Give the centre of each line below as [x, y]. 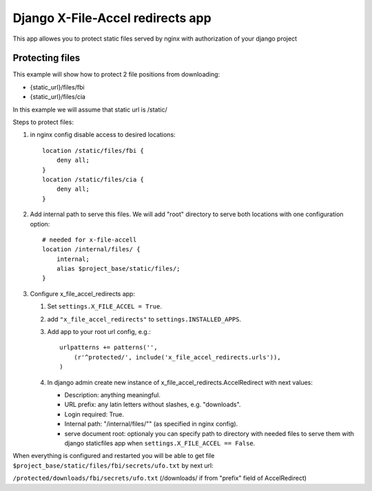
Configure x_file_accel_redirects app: [83, 293]
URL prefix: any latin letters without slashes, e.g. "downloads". [153, 405]
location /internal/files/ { [91, 249]
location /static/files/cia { [93, 179]
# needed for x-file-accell [90, 240]
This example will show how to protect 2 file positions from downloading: [116, 74]
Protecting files [46, 58]
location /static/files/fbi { [93, 150]
